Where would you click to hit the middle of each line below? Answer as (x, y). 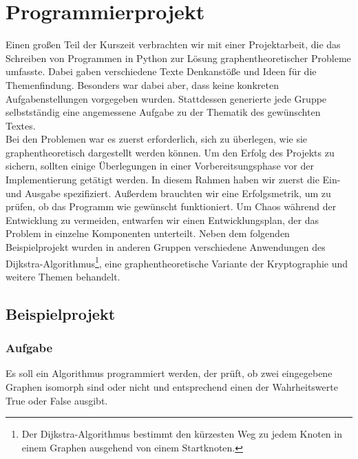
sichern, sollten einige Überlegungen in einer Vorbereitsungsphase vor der (160, 166)
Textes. (21, 125)
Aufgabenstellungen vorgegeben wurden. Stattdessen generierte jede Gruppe (166, 98)
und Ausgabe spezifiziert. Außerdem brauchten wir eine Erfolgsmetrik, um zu (168, 193)
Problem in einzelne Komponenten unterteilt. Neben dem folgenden (148, 233)
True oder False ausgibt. (57, 400)
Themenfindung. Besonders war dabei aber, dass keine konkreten (142, 84)
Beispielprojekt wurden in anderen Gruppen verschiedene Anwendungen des (166, 247)
